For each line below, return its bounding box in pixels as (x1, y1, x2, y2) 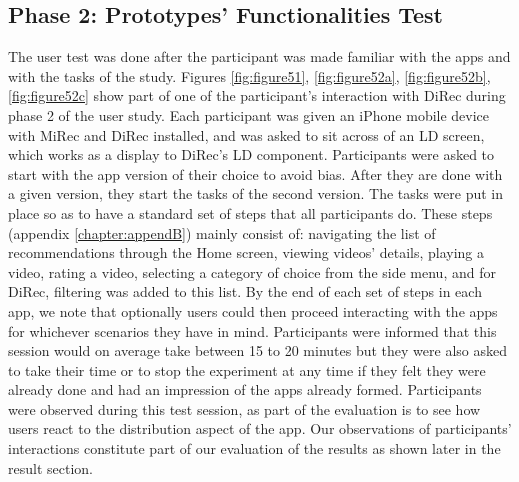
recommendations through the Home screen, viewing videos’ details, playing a (8, 242, 485, 263)
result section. (8, 457, 93, 478)
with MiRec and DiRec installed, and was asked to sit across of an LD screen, (8, 124, 485, 145)
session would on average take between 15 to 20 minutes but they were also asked (8, 340, 507, 361)
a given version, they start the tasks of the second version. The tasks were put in (8, 183, 503, 204)
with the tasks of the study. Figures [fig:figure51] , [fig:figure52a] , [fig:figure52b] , (8, 65, 491, 86)
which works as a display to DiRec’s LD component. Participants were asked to (8, 144, 495, 165)
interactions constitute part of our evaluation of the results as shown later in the (8, 438, 501, 459)
